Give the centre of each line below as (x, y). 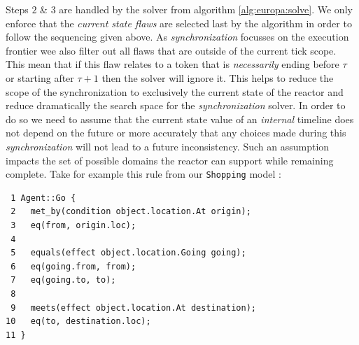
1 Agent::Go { (43, 198)
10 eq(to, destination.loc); (78, 322)
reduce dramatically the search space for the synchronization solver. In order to (176, 105)
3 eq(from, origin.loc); (73, 225)
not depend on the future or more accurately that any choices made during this (176, 133)
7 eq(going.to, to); (63, 280)
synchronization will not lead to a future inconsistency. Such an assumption (168, 146)
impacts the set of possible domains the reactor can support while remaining (170, 160)
